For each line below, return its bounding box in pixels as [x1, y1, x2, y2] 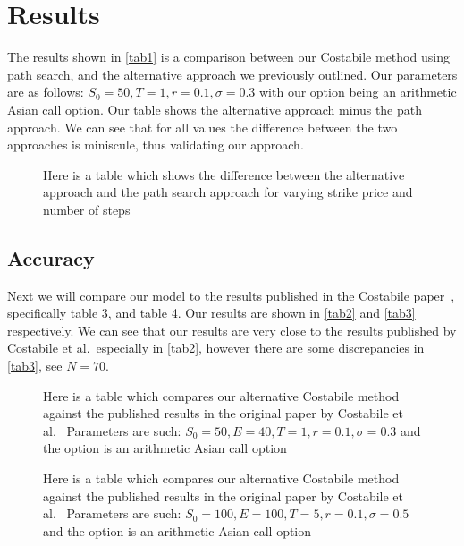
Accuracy [7, 243, 95, 271]
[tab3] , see [7, 356, 63, 375]
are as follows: [7, 82, 84, 101]
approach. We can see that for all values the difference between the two [7, 117, 398, 136]
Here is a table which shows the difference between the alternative [43, 165, 405, 183]
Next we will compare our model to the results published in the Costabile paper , [7, 286, 455, 304]
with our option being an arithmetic [259, 82, 457, 101]
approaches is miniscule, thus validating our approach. [7, 135, 304, 154]
